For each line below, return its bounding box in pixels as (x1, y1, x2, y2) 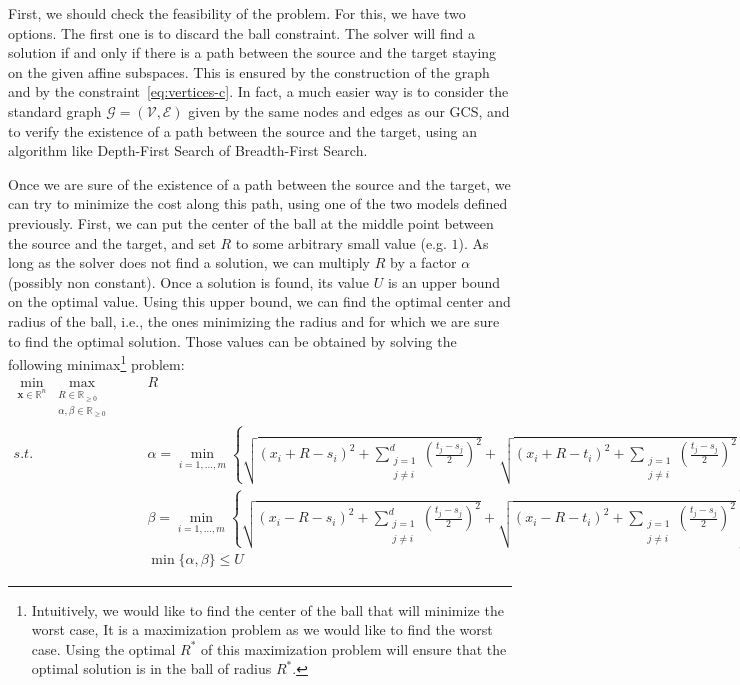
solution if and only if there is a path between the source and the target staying (8, 42, 497, 63)
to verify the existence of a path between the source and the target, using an (8, 120, 477, 141)
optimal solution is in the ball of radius (31, 658, 272, 679)
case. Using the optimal (31, 638, 176, 659)
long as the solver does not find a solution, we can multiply (8, 252, 371, 273)
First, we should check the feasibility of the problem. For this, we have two (8, 3, 466, 23)
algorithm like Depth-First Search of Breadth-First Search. (8, 140, 368, 161)
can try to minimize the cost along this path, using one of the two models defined (8, 193, 508, 214)
